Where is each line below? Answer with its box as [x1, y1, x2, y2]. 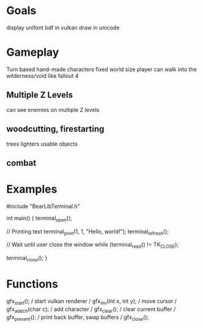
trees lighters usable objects [6, 140, 78, 147]
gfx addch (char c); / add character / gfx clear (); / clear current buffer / [6, 305, 176, 314]
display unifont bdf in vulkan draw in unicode [6, 24, 120, 31]
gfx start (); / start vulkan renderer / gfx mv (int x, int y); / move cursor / [6, 297, 177, 306]
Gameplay [6, 45, 59, 59]
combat [6, 157, 37, 168]
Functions [6, 277, 58, 291]
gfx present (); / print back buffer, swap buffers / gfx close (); [6, 313, 149, 322]
